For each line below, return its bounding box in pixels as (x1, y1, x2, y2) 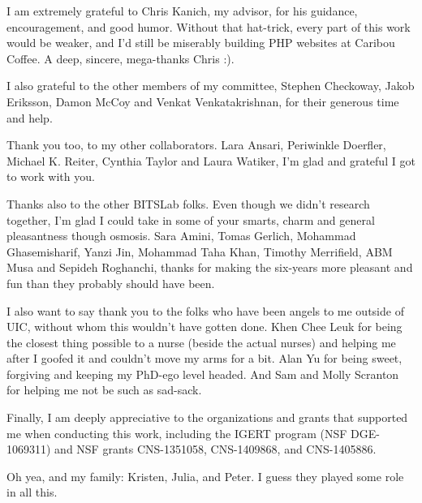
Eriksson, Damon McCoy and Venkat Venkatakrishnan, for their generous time (6, 92, 399, 110)
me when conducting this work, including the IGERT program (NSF (6, 424, 347, 441)
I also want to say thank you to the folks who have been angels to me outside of (6, 302, 404, 319)
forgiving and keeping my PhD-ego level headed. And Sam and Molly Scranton (6, 365, 399, 382)
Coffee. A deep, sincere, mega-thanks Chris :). (6, 49, 235, 67)
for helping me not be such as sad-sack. (6, 381, 202, 398)
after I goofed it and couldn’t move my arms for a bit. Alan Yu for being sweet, (6, 350, 403, 367)
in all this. (6, 484, 58, 501)
